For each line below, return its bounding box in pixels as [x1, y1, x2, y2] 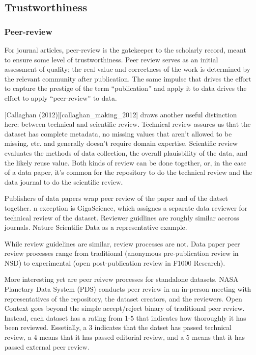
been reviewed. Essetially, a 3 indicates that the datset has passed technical [4, 322, 231, 332]
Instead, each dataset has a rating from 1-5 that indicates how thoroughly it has [4, 312, 246, 323]
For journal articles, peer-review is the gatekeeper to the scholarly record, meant [4, 45, 246, 55]
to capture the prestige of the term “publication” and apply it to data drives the [4, 83, 247, 93]
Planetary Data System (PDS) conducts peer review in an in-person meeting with [4, 284, 251, 294]
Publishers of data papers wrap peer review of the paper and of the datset [4, 193, 228, 203]
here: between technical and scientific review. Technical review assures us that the [4, 119, 251, 129]
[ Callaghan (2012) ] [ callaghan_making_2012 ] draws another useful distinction [4, 109, 237, 119]
